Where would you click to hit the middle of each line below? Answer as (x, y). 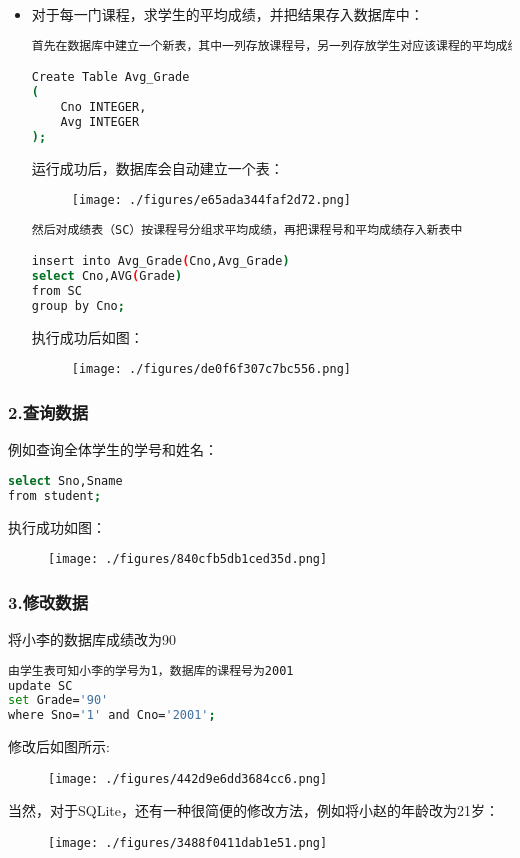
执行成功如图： (57, 526)
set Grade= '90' (58, 700)
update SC (40, 685)
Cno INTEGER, (103, 106)
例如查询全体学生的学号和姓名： (113, 449)
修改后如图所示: (59, 746)
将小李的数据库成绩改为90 (92, 639)
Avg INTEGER (100, 121)
